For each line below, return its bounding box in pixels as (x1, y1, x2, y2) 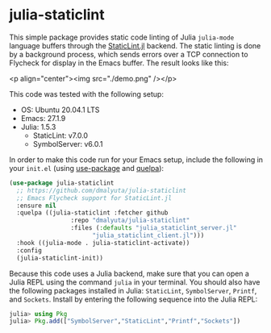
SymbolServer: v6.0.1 (32, 139, 103, 148)
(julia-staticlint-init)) (16, 254, 104, 262)
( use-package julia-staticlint (9, 179, 115, 187)
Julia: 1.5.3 (20, 122, 56, 131)
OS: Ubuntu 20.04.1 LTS (20, 105, 100, 114)
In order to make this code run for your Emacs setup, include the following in (9, 155, 264, 164)
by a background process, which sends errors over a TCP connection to (9, 49, 248, 59)
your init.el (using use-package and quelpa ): (9, 163, 165, 173)
